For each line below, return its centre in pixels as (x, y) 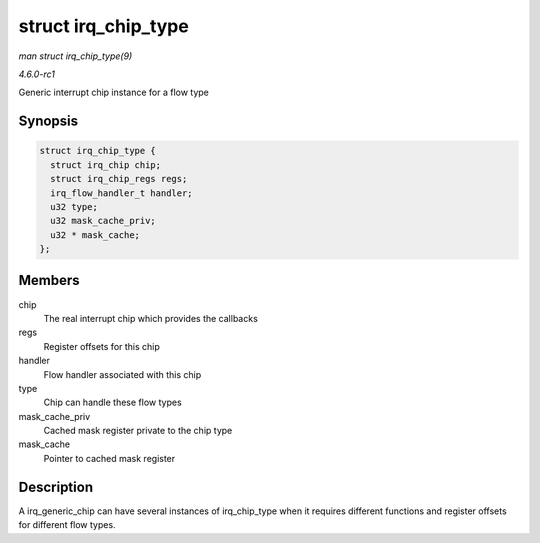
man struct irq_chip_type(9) (75, 56)
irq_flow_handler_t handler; (122, 193)
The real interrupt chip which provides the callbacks (151, 318)
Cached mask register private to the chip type (138, 431)
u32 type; (74, 206)
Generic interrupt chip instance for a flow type (114, 92)
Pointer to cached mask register (109, 458)
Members (49, 280)
